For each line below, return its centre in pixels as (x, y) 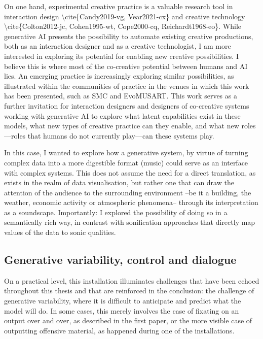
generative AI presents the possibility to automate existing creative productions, (129, 36)
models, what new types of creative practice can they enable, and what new (122, 126)
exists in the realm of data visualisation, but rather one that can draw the (119, 182)
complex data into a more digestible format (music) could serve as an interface (126, 162)
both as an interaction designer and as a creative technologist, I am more (118, 46)
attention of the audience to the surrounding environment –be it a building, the (128, 192)
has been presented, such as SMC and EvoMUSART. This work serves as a (121, 96)
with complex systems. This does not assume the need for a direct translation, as (130, 172)
